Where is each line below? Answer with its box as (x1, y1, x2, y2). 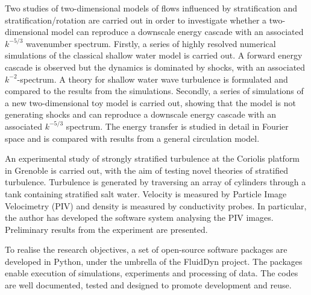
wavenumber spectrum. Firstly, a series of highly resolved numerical (26, 37, 276, 49)
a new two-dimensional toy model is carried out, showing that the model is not (5, 96, 296, 109)
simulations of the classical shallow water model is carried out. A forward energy (5, 49, 303, 62)
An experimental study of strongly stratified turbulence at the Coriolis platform (5, 152, 300, 165)
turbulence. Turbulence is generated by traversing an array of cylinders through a (5, 176, 306, 188)
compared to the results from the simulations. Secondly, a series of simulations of (5, 84, 304, 97)
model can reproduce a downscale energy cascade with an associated (51, 25, 304, 38)
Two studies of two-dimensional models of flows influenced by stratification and (5, 2, 298, 14)
